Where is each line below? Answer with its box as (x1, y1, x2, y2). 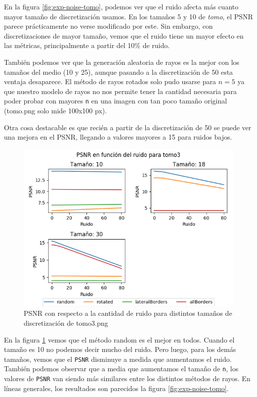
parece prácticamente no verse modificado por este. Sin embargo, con (4, 21, 213, 31)
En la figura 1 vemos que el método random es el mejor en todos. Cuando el (4, 334, 235, 345)
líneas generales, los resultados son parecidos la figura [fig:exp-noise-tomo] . (4, 383, 229, 393)
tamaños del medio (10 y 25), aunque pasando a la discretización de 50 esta (4, 66, 233, 77)
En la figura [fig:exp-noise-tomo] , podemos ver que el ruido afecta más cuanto (4, 1, 239, 11)
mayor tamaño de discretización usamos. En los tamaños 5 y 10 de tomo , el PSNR (4, 11, 253, 21)
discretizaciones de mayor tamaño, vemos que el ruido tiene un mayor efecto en (4, 30, 244, 41)
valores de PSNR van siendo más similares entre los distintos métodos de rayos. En (4, 373, 251, 384)
